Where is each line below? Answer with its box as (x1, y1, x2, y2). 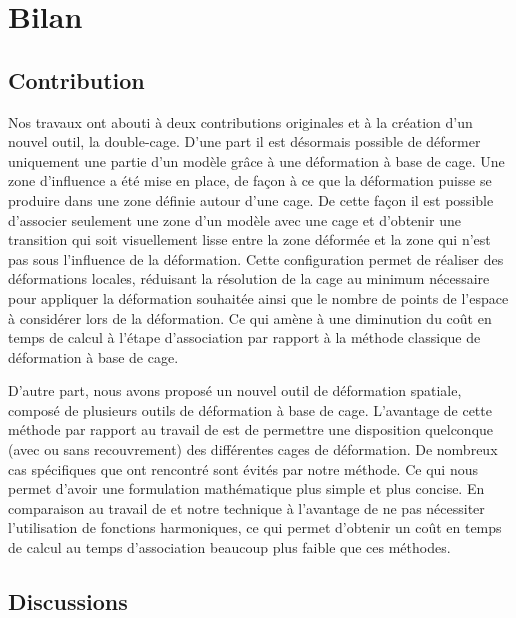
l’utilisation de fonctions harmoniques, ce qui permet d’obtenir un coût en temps (8, 517, 502, 538)
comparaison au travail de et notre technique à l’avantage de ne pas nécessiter (8, 497, 485, 518)
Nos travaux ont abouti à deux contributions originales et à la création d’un (8, 111, 473, 132)
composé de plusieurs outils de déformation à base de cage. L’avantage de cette (8, 399, 492, 420)
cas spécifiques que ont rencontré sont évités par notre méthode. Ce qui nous (8, 458, 478, 479)
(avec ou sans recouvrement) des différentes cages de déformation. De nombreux (8, 439, 498, 460)
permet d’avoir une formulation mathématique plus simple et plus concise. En (8, 478, 485, 499)
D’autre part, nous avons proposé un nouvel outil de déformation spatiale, (8, 380, 462, 401)
